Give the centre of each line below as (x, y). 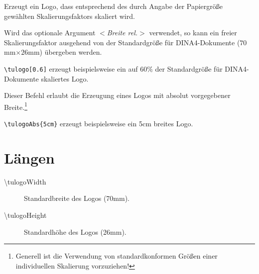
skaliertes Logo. (65, 78)
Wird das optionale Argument (50, 33)
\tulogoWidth (25, 181)
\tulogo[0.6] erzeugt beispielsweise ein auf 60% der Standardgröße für (113, 68)
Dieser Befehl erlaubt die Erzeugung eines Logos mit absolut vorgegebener (117, 95)
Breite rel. (122, 33)
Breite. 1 (16, 106)
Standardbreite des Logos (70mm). (77, 198)
